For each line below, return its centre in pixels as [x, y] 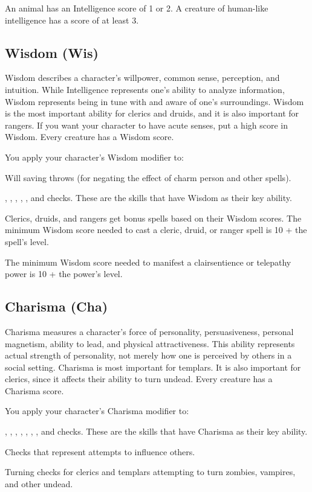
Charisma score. [34, 390]
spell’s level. [27, 241]
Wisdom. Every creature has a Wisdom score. [89, 137]
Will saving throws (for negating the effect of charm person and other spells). [148, 177]
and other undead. [39, 483]
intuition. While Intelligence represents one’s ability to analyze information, [145, 89]
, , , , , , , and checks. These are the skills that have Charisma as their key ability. [156, 431]
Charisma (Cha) [57, 306]
